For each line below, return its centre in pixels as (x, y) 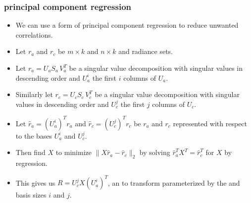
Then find (30, 152)
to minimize (74, 152)
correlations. (34, 34)
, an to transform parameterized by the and (174, 182)
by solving (155, 152)
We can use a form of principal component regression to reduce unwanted (127, 25)
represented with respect (210, 123)
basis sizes (31, 195)
